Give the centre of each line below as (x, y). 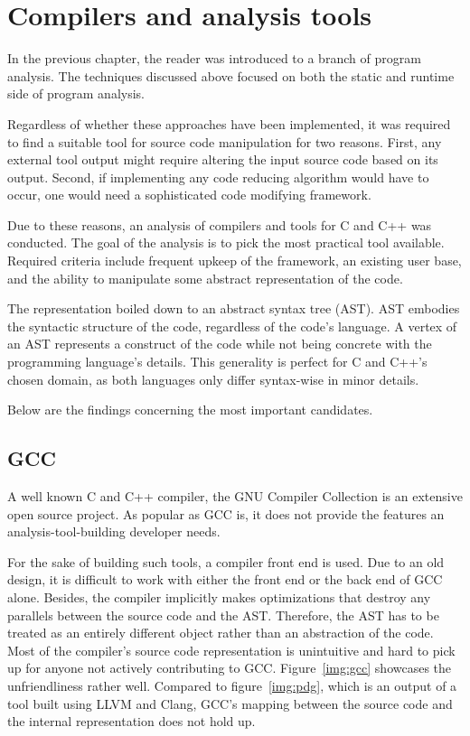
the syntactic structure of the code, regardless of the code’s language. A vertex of (232, 326)
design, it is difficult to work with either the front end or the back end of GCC (225, 579)
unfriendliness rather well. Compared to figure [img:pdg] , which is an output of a (232, 685)
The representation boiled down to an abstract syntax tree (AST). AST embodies (234, 308)
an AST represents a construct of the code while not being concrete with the (220, 344)
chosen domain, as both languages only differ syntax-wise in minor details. (213, 379)
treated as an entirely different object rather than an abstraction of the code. (221, 633)
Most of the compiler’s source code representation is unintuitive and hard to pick (231, 650)
